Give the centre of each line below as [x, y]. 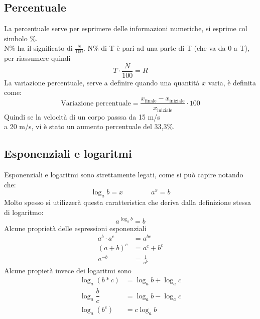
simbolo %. [21, 38]
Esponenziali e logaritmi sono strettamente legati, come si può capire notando [124, 174]
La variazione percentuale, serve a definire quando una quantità [102, 82]
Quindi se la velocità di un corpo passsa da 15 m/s [82, 116]
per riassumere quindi [37, 58]
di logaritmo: [24, 212]
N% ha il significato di [38, 48]
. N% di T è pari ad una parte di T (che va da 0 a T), [166, 48]
